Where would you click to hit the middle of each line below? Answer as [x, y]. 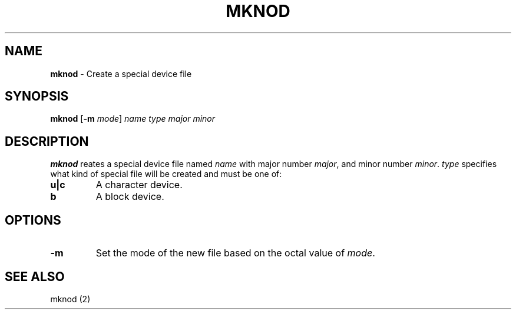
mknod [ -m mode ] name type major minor [133, 119]
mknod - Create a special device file [121, 74]
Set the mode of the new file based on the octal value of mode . [235, 253]
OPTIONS [33, 220]
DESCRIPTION [47, 141]
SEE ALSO [35, 276]
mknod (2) [70, 299]
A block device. [130, 197]
